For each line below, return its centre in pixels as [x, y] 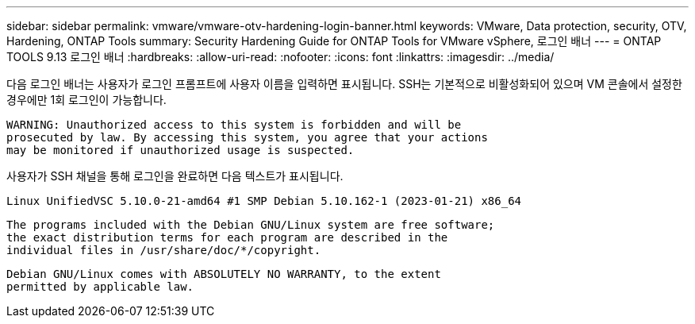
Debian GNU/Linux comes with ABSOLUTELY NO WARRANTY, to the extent [224, 274]
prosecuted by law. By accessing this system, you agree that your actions [247, 137]
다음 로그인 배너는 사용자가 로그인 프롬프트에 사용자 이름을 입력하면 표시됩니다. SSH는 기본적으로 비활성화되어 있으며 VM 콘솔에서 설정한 [344, 84]
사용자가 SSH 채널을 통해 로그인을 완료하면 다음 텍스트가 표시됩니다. [175, 176]
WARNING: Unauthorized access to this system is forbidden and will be [234, 125]
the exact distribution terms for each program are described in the [227, 237]
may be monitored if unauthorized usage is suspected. [180, 150]
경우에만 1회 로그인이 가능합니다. [86, 100]
